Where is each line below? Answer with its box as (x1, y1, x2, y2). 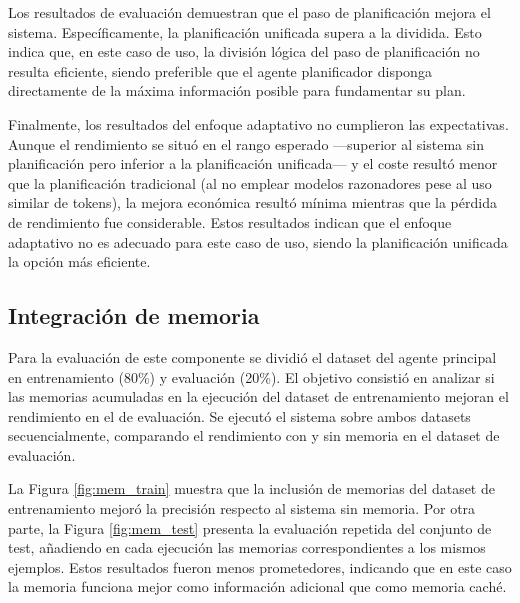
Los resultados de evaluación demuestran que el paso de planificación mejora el (8, 2, 491, 22)
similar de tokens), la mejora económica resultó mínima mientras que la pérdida (8, 192, 497, 213)
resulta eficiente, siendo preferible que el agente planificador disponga (8, 60, 432, 81)
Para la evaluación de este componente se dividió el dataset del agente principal (8, 346, 497, 367)
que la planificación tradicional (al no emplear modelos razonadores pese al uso (8, 172, 492, 193)
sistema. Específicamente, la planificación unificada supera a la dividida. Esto (8, 21, 482, 42)
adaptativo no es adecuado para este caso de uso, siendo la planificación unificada (8, 231, 508, 252)
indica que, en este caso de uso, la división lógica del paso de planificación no (8, 41, 480, 62)
